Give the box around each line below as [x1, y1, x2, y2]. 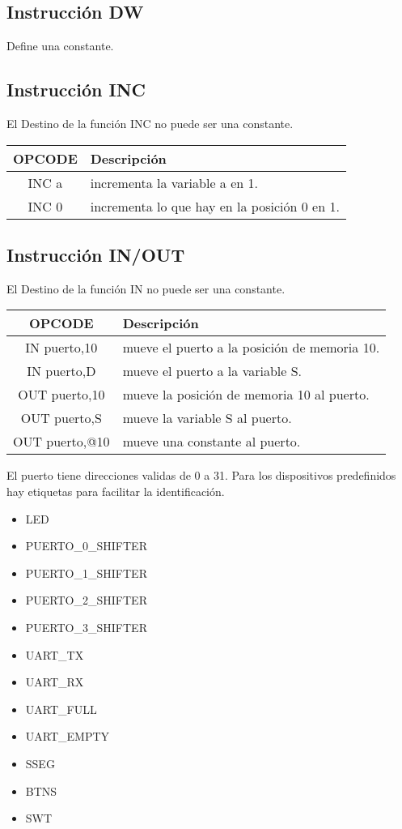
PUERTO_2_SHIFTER [25, 592, 147, 609]
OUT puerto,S [20, 408, 102, 428]
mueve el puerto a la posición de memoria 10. [122, 338, 380, 357]
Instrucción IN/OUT [6, 241, 185, 267]
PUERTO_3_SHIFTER [25, 618, 147, 635]
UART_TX [25, 646, 84, 663]
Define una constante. [6, 37, 114, 54]
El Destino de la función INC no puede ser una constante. [6, 115, 294, 131]
